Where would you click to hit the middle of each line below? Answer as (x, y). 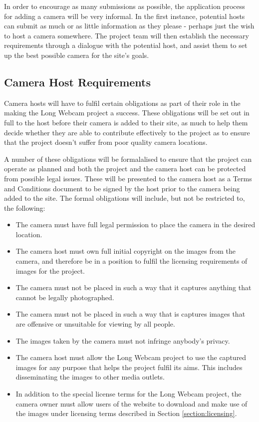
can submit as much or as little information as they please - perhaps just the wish (129, 26)
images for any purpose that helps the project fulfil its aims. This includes (129, 367)
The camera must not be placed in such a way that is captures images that (130, 314)
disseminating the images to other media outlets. (90, 377)
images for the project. (50, 270)
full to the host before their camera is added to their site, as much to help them (126, 122)
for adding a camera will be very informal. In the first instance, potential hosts (125, 16)
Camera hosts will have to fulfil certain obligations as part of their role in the (122, 103)
